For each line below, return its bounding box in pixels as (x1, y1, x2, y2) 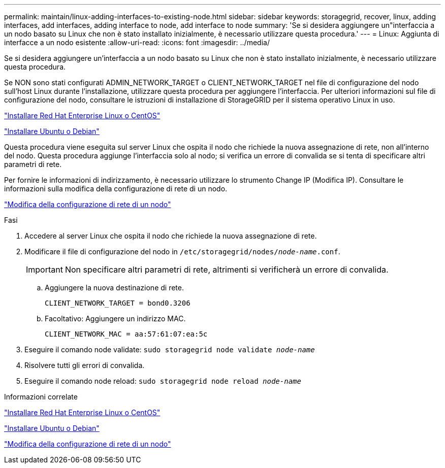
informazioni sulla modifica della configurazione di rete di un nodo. (4, 184, 228, 193)
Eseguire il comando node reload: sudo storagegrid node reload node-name (24, 377, 301, 385)
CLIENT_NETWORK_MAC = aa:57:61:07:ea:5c (45, 330, 208, 338)
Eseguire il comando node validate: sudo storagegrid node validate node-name (24, 345, 315, 354)
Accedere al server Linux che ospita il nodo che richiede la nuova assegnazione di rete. (24, 231, 317, 240)
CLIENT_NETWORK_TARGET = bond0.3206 (45, 299, 190, 307)
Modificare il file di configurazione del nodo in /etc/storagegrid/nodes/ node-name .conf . (24, 247, 340, 256)
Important (26, 264, 63, 275)
